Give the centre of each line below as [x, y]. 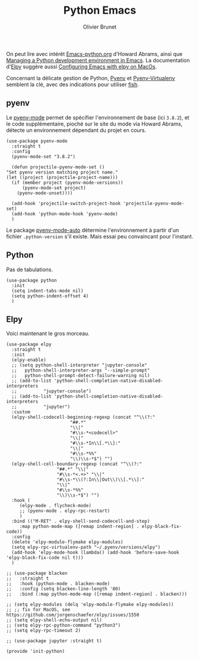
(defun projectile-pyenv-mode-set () [58, 167]
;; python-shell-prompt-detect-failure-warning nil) [81, 376]
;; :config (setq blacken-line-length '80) [63, 589]
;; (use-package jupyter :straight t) [54, 641]
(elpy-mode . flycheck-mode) [56, 506]
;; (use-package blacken [37, 573]
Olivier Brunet [100, 27]
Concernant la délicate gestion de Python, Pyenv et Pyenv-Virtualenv [91, 78]
